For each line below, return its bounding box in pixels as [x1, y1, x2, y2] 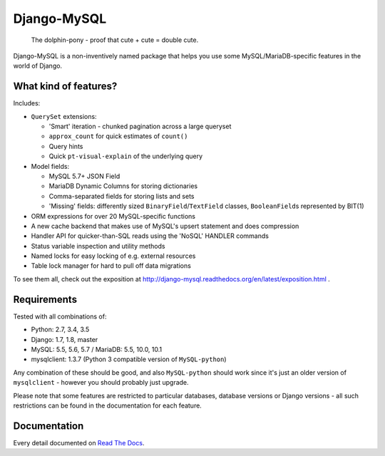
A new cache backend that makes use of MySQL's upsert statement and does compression [31, 222, 299, 230]
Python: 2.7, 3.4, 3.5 [31, 325, 90, 334]
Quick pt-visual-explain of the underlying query [48, 152, 203, 160]
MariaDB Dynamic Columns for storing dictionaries [48, 182, 198, 190]
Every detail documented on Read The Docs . [13, 438, 145, 447]
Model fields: [31, 162, 70, 170]
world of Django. [13, 61, 63, 71]
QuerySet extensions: [31, 112, 97, 120]
